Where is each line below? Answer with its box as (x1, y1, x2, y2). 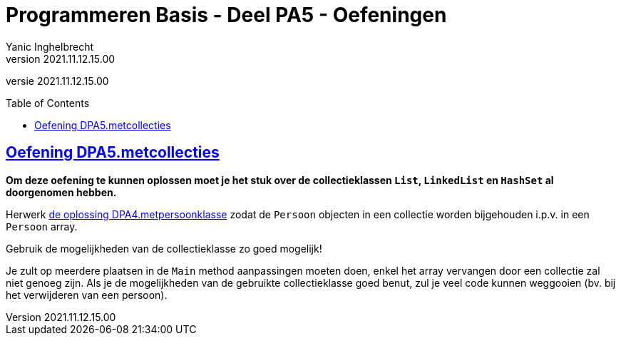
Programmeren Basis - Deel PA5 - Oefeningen (6, 3, 447, 27)
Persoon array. (6, 220, 78, 233)
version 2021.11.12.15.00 (6, 52, 116, 65)
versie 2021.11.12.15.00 (6, 74, 109, 87)
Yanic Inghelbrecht (6, 40, 94, 53)
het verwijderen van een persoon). (6, 288, 168, 301)
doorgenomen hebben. (6, 185, 117, 198)
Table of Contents (6, 96, 90, 109)
